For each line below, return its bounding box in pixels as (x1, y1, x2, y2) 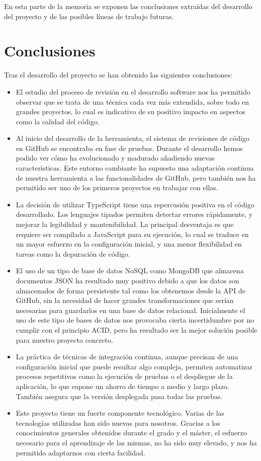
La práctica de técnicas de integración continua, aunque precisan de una (16, 351, 238, 362)
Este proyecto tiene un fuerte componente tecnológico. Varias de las (16, 408, 225, 418)
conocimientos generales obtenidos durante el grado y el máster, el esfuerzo (16, 427, 247, 438)
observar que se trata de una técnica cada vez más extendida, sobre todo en (16, 96, 249, 107)
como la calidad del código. (16, 116, 100, 126)
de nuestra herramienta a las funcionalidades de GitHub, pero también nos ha (16, 172, 256, 183)
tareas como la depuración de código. (16, 248, 130, 259)
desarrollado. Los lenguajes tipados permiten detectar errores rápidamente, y (16, 209, 253, 219)
